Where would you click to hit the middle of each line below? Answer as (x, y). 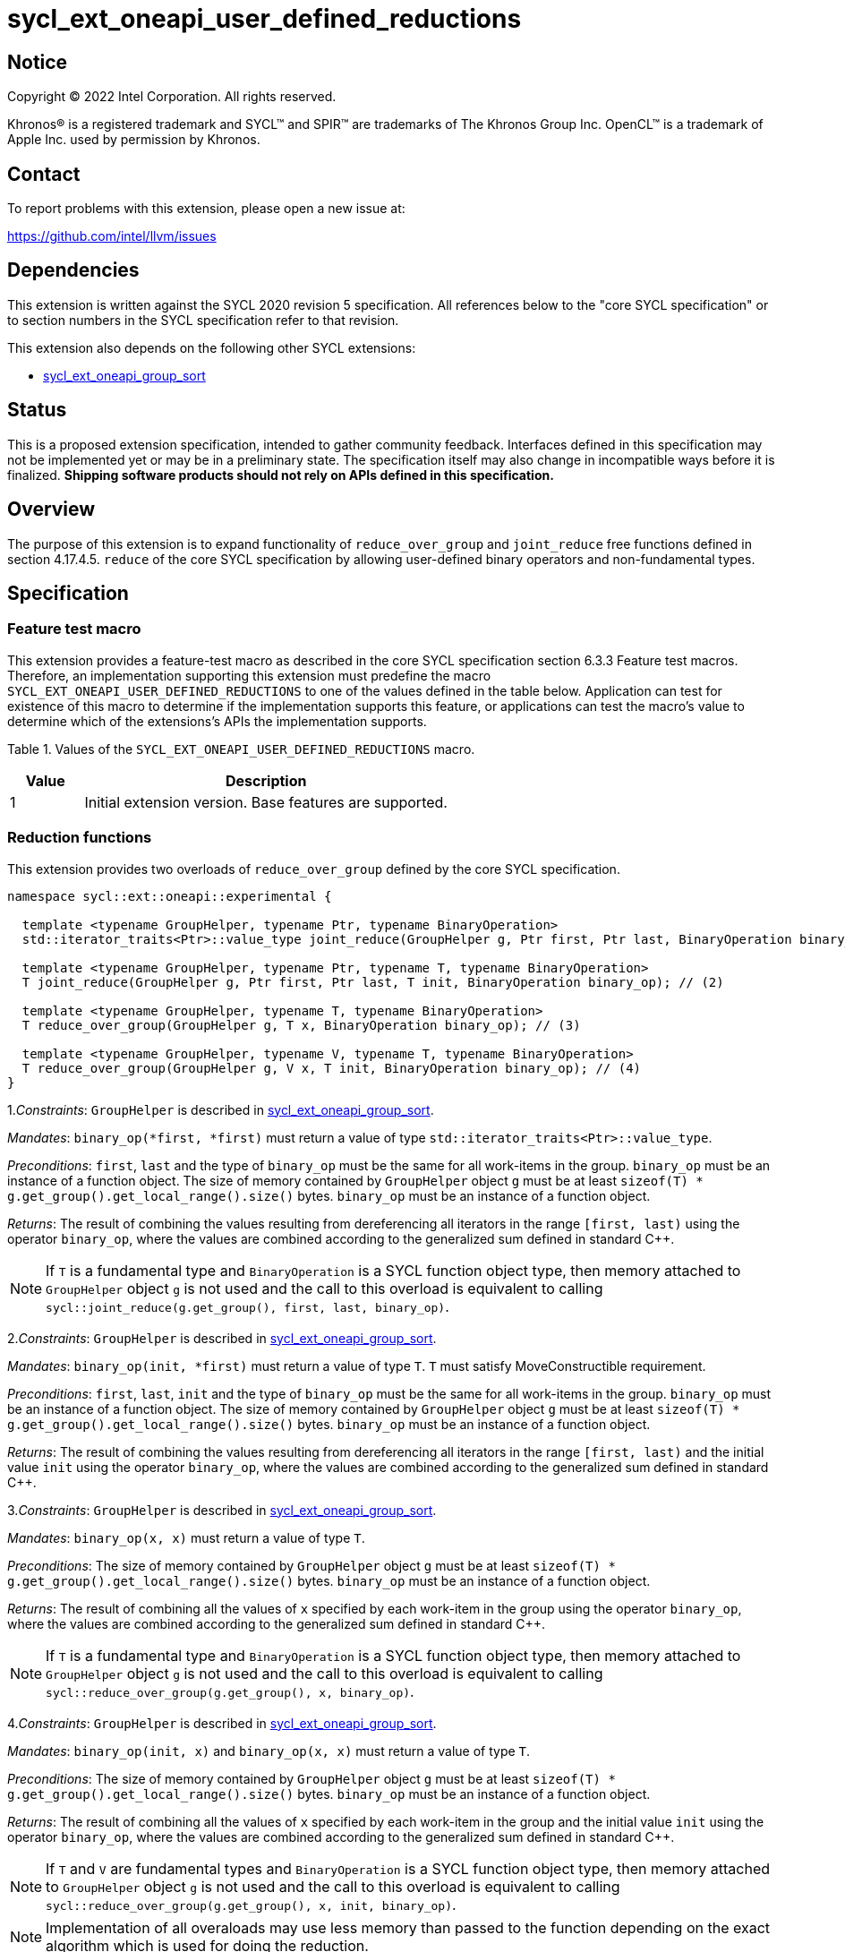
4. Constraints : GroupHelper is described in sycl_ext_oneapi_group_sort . (222, 1723)
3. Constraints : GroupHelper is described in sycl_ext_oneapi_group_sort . (222, 1510)
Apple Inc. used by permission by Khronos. (134, 140)
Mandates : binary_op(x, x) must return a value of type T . (186, 1537)
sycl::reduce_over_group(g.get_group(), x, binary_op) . (230, 1691)
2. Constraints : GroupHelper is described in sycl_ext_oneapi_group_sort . (222, 1338)
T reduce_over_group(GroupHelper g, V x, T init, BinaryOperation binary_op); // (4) (332, 1068)
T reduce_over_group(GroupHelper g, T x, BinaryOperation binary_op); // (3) (301, 1025)
